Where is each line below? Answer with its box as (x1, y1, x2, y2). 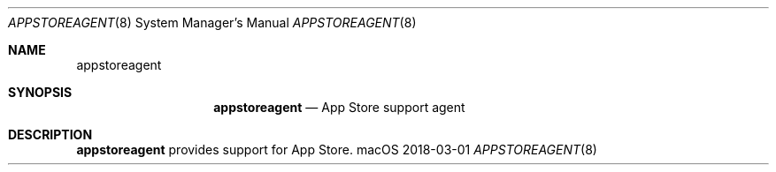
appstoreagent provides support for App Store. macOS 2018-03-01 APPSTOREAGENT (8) (76, 142, 597, 157)
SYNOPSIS (8, 85, 73, 100)
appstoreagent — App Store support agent (213, 100, 465, 115)
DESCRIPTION (8, 127, 93, 142)
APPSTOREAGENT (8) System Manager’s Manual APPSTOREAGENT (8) (8, 15, 417, 30)
